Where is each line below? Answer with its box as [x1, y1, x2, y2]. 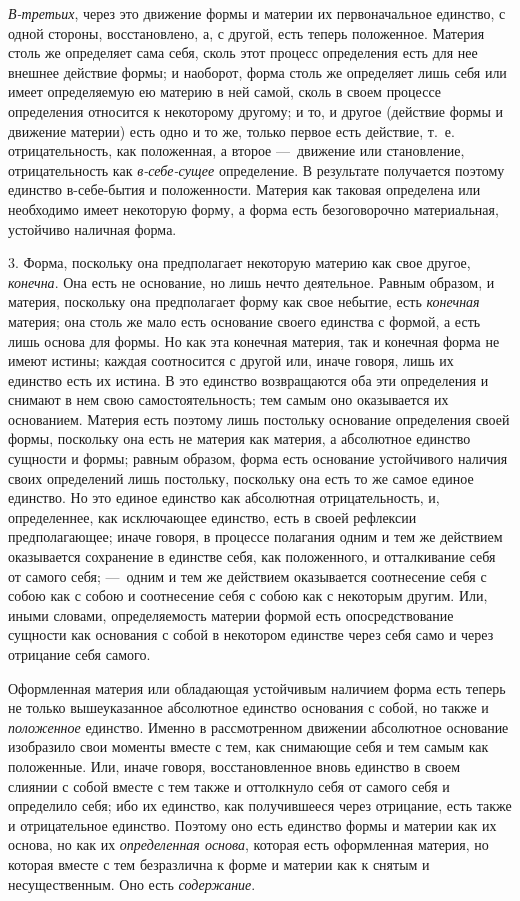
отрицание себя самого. [8, 644, 151, 664]
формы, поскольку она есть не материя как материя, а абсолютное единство [8, 428, 471, 449]
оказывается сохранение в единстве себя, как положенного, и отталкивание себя [8, 546, 496, 567]
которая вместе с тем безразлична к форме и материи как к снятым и [8, 853, 430, 874]
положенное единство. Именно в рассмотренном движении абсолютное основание [8, 716, 509, 737]
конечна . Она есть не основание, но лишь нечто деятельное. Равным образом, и [8, 271, 495, 292]
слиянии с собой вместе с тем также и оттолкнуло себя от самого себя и [8, 775, 450, 796]
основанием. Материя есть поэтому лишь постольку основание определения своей [8, 408, 510, 429]
